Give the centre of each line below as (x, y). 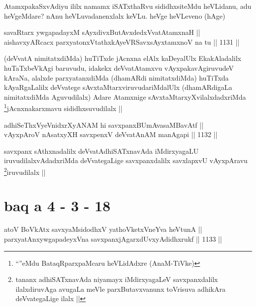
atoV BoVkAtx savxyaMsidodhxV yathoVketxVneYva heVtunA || (103, 229)
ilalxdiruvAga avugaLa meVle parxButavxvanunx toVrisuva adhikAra (120, 289)
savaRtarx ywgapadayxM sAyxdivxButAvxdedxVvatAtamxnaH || (102, 32)
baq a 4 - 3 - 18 (57, 206)
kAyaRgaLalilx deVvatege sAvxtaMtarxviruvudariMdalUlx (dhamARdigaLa (118, 87)
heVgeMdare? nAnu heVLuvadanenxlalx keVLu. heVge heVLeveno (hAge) (115, 15)
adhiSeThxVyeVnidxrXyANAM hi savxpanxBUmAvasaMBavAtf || (104, 125)
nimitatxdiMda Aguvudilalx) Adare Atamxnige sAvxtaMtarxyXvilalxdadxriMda (125, 97)
